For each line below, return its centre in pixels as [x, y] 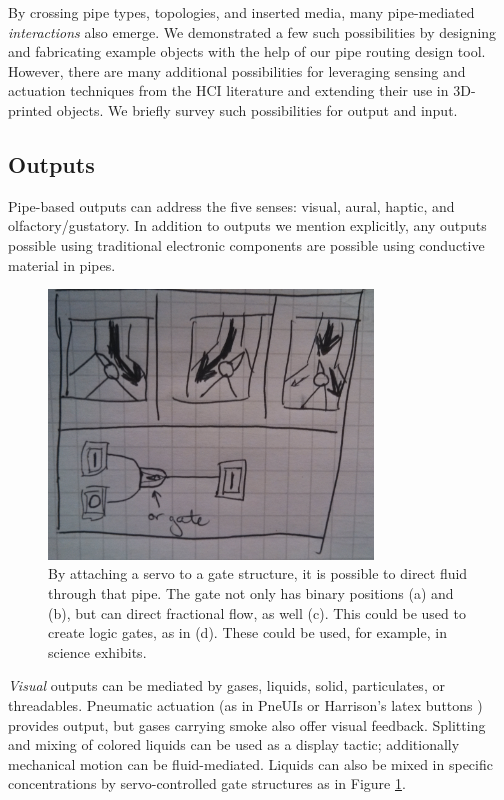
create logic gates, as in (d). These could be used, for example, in [247, 632]
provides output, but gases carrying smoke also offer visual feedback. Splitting [247, 724]
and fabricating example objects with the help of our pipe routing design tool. [247, 51]
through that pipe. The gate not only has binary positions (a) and [251, 592]
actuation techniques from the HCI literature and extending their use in [228, 90]
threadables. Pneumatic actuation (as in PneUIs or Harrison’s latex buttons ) [245, 704]
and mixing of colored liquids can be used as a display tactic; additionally [234, 744]
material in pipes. [62, 264]
